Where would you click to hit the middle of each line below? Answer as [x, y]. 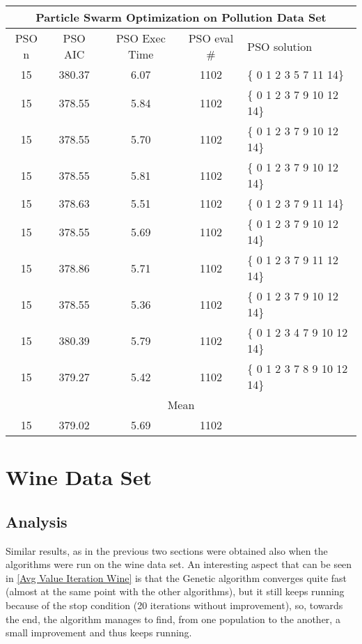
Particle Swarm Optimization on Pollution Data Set [181, 17]
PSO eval [211, 38]
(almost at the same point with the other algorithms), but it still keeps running [175, 591]
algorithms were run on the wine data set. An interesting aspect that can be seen [179, 564]
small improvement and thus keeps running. [99, 632]
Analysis [37, 521]
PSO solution [280, 46]
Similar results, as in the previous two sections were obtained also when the [167, 550]
